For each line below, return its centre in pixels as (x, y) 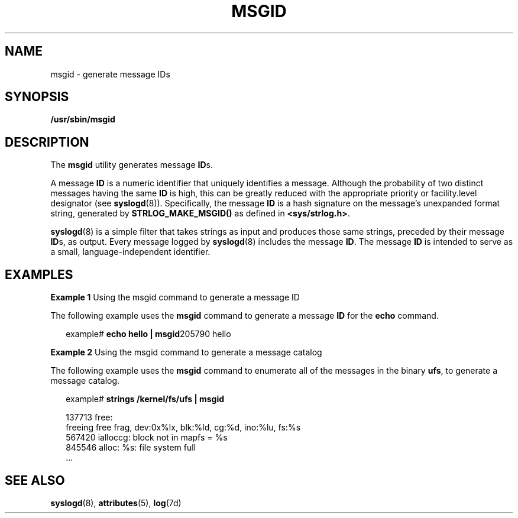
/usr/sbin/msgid (83, 119)
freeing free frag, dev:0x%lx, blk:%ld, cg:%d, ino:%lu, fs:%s (183, 428)
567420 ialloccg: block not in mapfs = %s (147, 438)
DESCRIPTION (47, 142)
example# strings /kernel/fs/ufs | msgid (145, 399)
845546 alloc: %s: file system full (131, 448)
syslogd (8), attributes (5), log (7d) (116, 503)
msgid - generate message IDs (110, 74)
